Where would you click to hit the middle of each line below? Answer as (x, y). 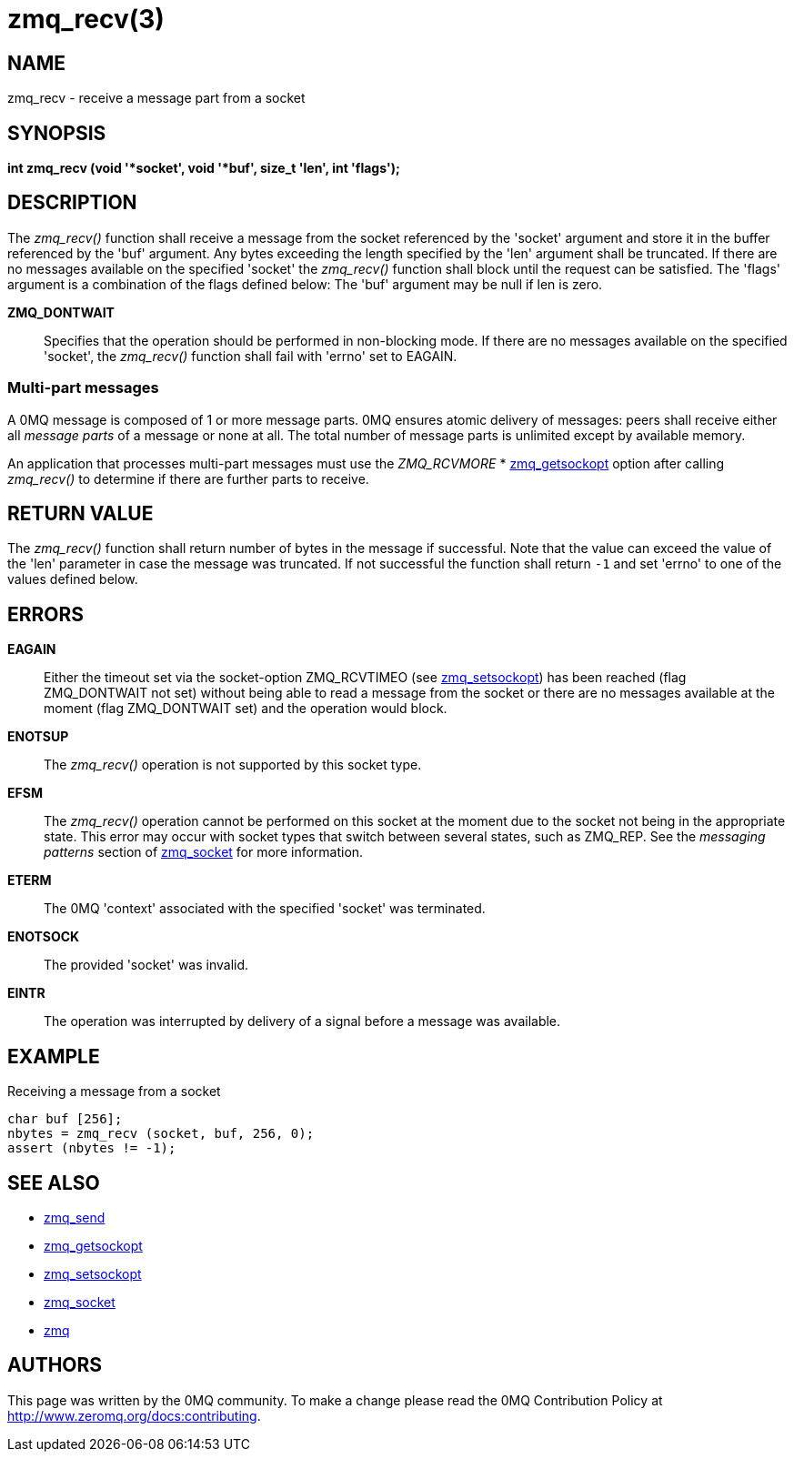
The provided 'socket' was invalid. (146, 965)
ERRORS (46, 614)
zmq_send (75, 1217)
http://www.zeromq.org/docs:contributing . (134, 1415)
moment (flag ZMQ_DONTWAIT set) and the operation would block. (246, 709)
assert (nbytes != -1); (92, 1148)
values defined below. (73, 579)
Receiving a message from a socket (114, 1092)
